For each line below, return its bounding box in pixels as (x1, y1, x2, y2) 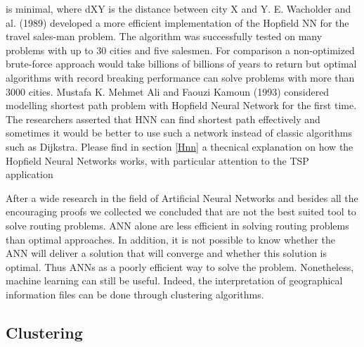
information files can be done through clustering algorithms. (6, 286, 264, 301)
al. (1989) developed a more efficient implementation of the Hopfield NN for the (6, 15, 349, 30)
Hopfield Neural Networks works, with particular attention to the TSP (6, 153, 309, 168)
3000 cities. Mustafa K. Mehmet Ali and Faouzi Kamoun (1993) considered (6, 84, 330, 99)
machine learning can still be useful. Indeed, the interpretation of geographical (6, 273, 343, 288)
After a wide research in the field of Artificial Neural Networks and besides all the (6, 190, 358, 205)
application (6, 167, 53, 182)
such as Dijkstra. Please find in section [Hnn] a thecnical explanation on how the (6, 139, 353, 153)
